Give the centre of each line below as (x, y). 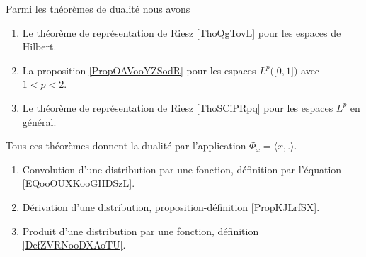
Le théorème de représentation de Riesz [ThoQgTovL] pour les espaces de (182, 32)
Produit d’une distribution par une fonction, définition (141, 230)
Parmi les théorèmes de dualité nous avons (98, 8)
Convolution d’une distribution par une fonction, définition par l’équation (182, 169)
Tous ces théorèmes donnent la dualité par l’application (126, 145)
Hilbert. (39, 46)
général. (39, 121)
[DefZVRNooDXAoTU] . (74, 245)
